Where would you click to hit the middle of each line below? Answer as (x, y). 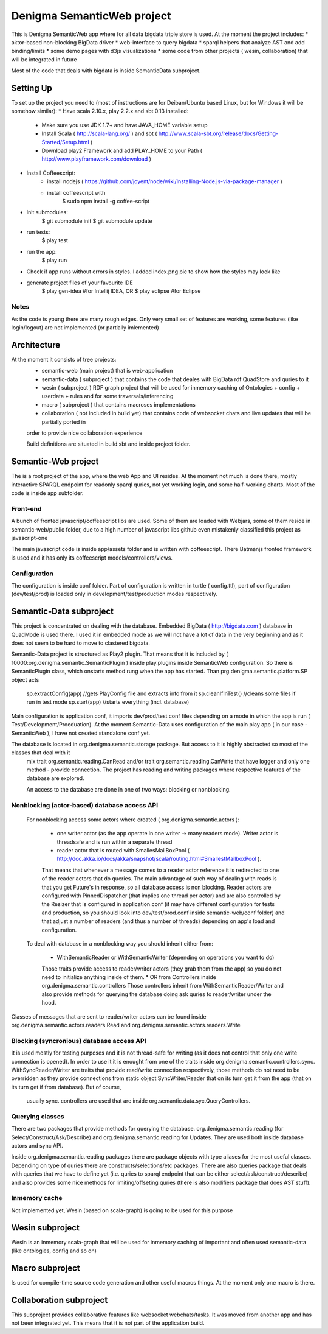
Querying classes (38, 1116)
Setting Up (32, 88)
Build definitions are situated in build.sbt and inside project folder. (108, 444)
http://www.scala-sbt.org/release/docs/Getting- (218, 133)
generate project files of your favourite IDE (80, 283)
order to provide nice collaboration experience (84, 433)
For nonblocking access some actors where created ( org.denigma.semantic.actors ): (133, 820)
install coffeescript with (76, 192)
